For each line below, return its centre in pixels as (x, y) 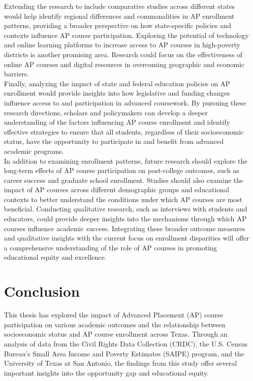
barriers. (16, 74)
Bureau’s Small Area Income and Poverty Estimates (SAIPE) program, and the (124, 353)
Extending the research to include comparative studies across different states (120, 6)
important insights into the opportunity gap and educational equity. (107, 372)
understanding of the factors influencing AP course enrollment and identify (117, 122)
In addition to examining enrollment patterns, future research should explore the (126, 160)
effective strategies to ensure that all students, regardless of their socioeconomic (124, 131)
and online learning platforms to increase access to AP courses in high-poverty (122, 45)
